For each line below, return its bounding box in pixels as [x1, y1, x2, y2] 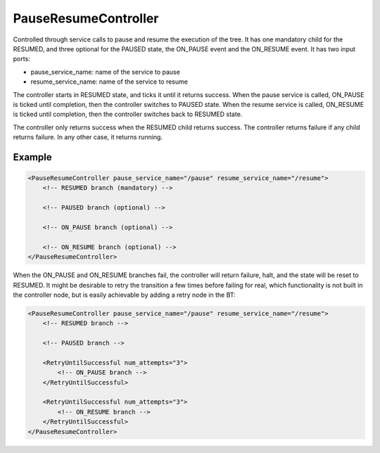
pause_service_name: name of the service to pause [30, 68, 181, 76]
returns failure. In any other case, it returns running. [13, 133, 163, 141]
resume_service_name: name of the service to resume [30, 77, 188, 86]
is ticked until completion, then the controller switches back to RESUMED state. [13, 110, 243, 119]
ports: [13, 55, 31, 63]
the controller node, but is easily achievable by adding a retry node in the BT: [13, 291, 236, 299]
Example [13, 151, 52, 163]
